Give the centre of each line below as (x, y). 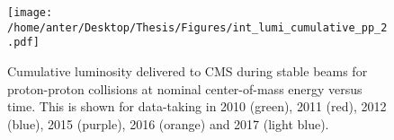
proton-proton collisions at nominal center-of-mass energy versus (185, 88)
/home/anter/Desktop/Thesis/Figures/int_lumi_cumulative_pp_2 (197, 27)
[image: (30, 13)
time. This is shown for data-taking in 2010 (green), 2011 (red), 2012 (197, 106)
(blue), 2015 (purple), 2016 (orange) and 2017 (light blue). (168, 123)
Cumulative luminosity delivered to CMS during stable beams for (188, 70)
